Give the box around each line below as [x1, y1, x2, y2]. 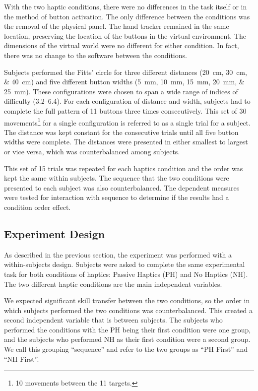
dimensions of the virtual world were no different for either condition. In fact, [4, 40, 239, 51]
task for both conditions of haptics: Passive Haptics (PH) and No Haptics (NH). [4, 268, 248, 279]
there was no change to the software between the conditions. [4, 50, 187, 60]
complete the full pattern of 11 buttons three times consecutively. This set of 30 [4, 105, 247, 116]
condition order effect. [4, 201, 71, 212]
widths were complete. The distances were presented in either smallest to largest [4, 136, 248, 147]
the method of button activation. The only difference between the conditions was [4, 11, 250, 21]
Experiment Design [4, 226, 105, 241]
